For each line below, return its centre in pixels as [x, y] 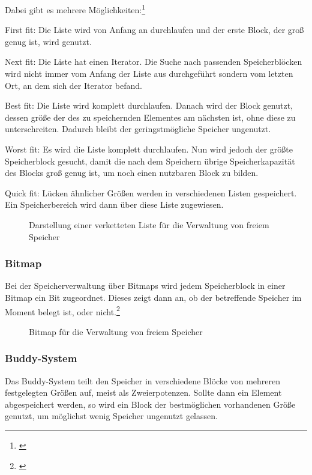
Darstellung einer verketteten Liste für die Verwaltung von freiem [149, 224]
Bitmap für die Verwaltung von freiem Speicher [116, 331]
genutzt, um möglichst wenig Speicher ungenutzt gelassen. [111, 416]
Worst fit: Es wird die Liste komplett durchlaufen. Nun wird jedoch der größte [149, 149]
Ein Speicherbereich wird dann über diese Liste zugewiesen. [114, 204]
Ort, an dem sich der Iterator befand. [73, 85]
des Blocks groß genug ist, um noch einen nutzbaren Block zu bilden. [132, 173]
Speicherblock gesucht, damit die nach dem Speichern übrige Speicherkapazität [150, 161]
